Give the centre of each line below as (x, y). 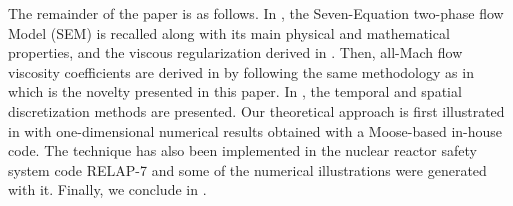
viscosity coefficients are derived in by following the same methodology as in (241, 71)
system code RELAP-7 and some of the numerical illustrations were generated (247, 169)
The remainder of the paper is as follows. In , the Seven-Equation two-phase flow (256, 13)
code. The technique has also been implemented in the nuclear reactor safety (242, 150)
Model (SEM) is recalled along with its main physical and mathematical (229, 32)
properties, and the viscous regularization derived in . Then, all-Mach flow (235, 52)
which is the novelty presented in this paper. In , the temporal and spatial (235, 91)
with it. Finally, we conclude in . (107, 189)
